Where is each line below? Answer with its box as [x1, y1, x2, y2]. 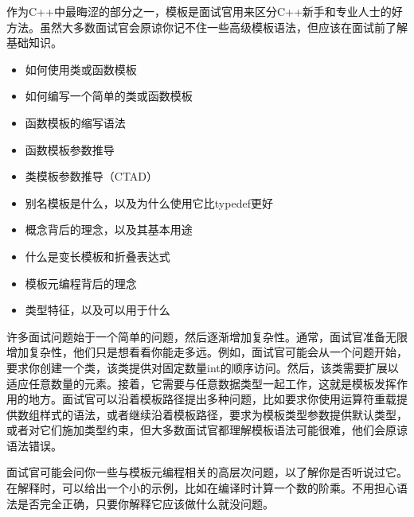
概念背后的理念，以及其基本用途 [25, 221, 193, 238]
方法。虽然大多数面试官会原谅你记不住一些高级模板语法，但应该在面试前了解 [6, 18, 408, 35]
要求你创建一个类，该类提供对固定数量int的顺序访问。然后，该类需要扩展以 [6, 359, 399, 375]
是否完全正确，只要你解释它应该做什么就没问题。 [17, 495, 274, 511]
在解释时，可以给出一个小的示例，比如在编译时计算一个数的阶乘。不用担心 [6, 480, 396, 496]
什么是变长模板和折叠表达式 [25, 247, 170, 264]
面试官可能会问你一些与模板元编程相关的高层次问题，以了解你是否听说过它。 [6, 464, 408, 480]
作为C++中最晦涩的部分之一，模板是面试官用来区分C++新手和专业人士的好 [6, 3, 403, 19]
